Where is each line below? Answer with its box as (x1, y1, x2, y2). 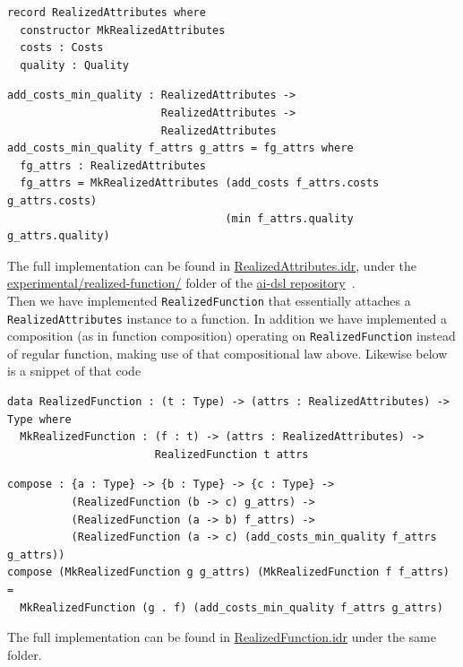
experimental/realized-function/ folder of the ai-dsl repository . (7, 273, 356, 292)
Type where (7, 412, 72, 426)
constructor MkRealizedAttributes (20, 23, 226, 37)
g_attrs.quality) (7, 230, 110, 243)
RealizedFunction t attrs (154, 447, 309, 461)
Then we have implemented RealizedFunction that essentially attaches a (7, 290, 411, 309)
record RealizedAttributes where (7, 6, 206, 19)
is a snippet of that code (7, 361, 141, 380)
